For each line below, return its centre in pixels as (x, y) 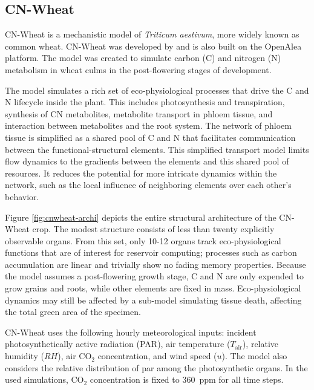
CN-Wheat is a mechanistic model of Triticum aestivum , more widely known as (152, 34)
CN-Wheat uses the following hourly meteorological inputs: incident (131, 332)
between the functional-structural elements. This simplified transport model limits (157, 149)
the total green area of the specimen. (73, 312)
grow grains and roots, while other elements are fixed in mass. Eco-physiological (153, 288)
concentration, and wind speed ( (157, 356)
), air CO (75, 356)
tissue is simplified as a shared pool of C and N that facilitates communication (150, 137)
